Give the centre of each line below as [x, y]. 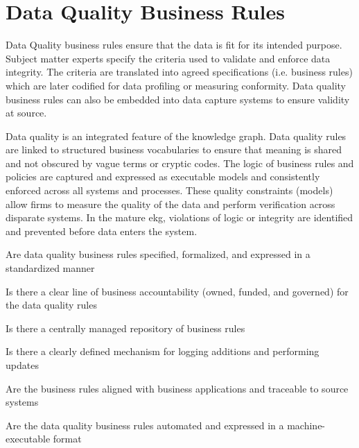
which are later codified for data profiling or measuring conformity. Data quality [176, 85]
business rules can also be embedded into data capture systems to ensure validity [178, 99]
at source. [26, 113]
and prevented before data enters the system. [102, 231]
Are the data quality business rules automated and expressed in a [145, 425]
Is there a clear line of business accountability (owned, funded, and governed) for [177, 291]
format [67, 439]
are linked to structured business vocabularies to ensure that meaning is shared [174, 149]
